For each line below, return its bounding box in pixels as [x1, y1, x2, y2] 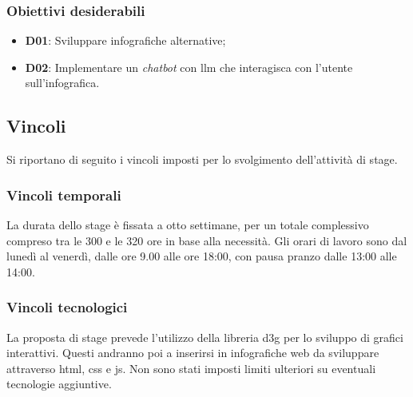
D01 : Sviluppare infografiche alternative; [25, 32, 226, 49]
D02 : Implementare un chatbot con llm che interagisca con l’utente [25, 58, 353, 75]
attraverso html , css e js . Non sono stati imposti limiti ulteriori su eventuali [6, 359, 376, 376]
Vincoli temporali [6, 185, 121, 204]
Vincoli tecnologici [6, 297, 128, 317]
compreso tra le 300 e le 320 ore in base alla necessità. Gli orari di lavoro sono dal [6, 232, 407, 248]
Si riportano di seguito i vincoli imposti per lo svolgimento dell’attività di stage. [6, 151, 398, 168]
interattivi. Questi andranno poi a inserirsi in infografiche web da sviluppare [6, 344, 379, 361]
